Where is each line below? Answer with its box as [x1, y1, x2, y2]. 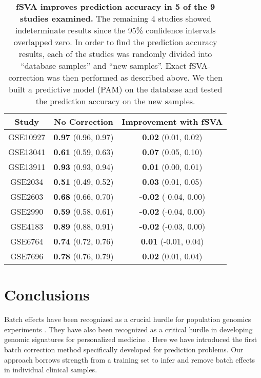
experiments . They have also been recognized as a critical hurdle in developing [4, 324, 253, 334]
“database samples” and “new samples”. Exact [21, 60, 187, 71]
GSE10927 [8, 131, 46, 143]
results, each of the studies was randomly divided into [18, 48, 212, 60]
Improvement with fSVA [122, 116, 223, 127]
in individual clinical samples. [4, 364, 97, 375]
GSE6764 [10, 235, 44, 247]
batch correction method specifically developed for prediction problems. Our [4, 344, 244, 354]
